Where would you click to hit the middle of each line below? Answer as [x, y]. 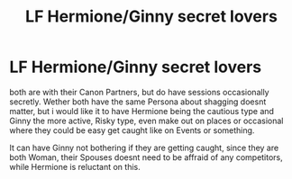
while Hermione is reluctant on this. [75, 166]
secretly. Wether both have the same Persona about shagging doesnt [138, 102]
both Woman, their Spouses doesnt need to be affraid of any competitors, [146, 157]
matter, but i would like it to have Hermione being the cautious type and [142, 111]
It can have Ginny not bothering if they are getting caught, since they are [144, 148]
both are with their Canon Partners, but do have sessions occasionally [139, 92]
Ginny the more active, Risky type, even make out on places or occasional [146, 121]
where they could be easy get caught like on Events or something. [132, 130]
